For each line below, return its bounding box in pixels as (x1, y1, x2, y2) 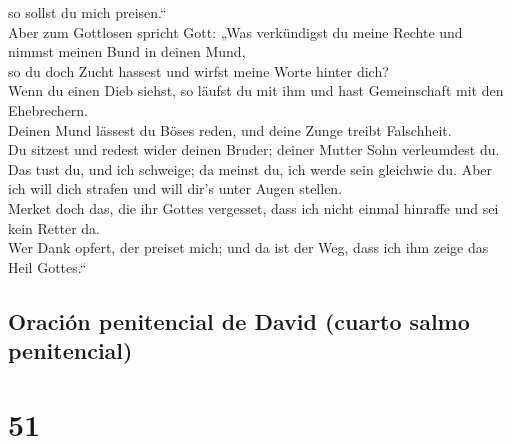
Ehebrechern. (8, 99, 89, 120)
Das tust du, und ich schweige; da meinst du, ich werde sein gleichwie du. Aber (8, 158, 493, 179)
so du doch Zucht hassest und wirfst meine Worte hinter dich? (8, 60, 389, 81)
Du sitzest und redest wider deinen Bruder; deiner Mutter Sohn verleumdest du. (8, 139, 500, 160)
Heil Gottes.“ (8, 256, 87, 277)
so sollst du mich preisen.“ (8, 2, 167, 22)
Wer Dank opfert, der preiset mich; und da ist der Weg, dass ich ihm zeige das (8, 237, 489, 258)
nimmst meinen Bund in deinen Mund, (8, 41, 246, 62)
